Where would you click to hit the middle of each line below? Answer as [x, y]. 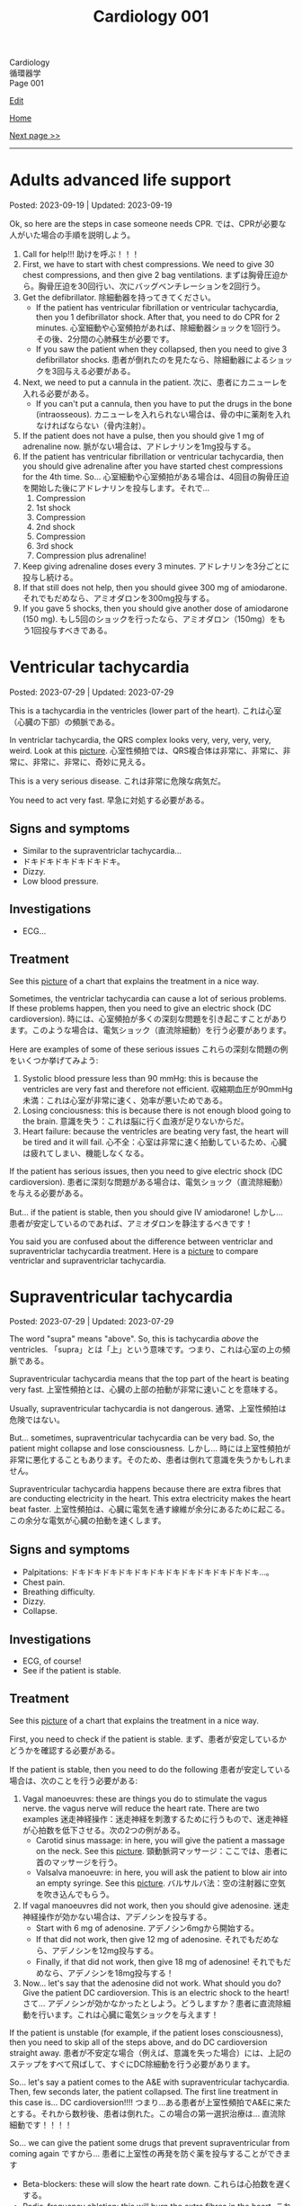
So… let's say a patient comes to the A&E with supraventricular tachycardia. [150, 2082]
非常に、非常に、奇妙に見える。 [92, 762]
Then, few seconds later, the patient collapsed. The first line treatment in [144, 2091]
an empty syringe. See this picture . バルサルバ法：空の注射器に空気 [160, 1883]
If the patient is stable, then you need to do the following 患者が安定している [150, 1769]
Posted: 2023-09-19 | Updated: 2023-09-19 [91, 205]
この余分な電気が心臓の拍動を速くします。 [88, 1520]
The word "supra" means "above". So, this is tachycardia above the [134, 1339]
